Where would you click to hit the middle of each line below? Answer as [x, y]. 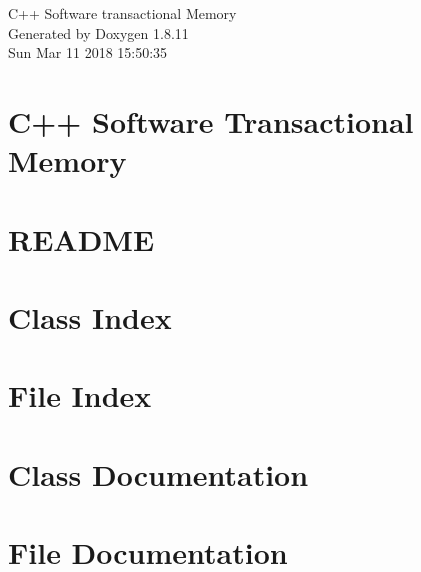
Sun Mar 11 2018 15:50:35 [88, 52]
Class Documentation [158, 473]
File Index [80, 395]
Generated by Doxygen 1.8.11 [98, 32]
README [81, 238]
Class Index [90, 316]
